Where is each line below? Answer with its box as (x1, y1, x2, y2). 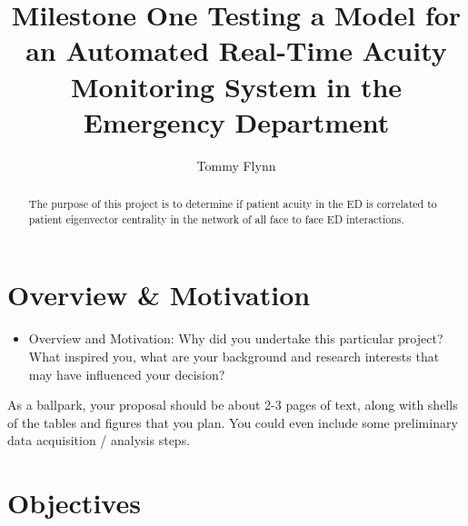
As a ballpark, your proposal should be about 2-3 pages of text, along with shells (7, 395, 458, 414)
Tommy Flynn (196, 155, 276, 174)
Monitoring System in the (70, 67, 403, 104)
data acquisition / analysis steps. (7, 431, 191, 450)
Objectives (7, 484, 141, 521)
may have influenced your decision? (28, 364, 225, 383)
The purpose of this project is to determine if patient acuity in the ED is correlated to (28, 196, 437, 212)
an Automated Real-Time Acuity (25, 32, 447, 69)
